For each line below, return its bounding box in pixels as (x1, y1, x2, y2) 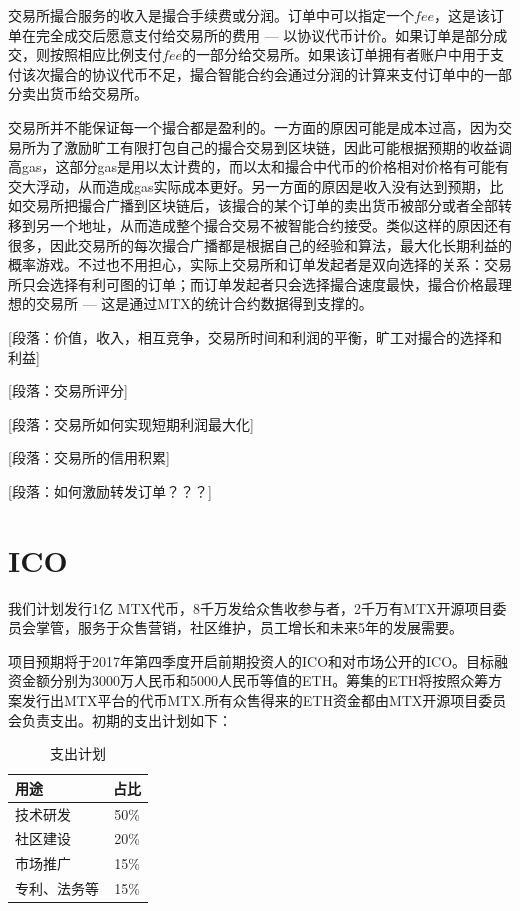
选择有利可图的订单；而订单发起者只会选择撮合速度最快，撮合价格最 (49, 273, 498, 294)
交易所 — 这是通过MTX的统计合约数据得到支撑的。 (35, 293, 373, 314)
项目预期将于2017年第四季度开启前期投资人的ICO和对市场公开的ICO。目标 (8, 650, 495, 671)
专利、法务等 (15, 878, 99, 899)
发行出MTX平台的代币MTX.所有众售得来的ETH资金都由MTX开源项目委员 (21, 689, 507, 710)
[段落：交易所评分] (8, 380, 128, 401)
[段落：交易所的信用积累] (8, 447, 170, 468)
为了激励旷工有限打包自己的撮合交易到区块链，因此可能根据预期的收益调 (35, 136, 512, 157)
